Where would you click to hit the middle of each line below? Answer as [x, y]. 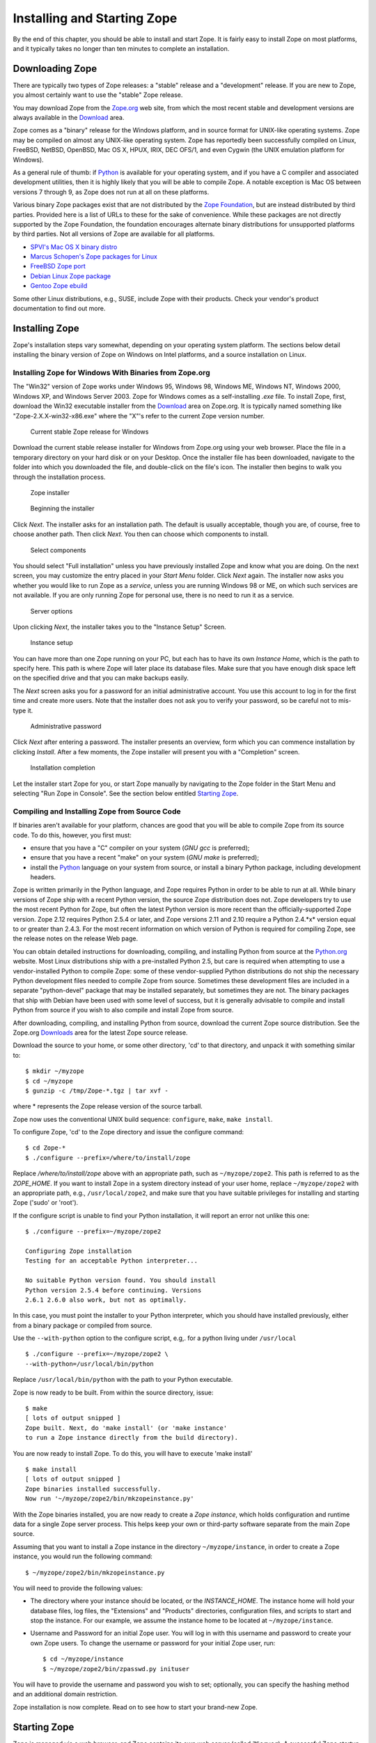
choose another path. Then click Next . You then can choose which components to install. [141, 534]
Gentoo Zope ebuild [59, 286]
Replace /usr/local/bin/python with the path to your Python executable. [123, 1380]
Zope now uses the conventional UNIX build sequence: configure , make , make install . [143, 1119]
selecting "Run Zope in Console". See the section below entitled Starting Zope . [126, 793]
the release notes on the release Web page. [76, 938]
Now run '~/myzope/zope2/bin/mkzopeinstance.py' [110, 1499]
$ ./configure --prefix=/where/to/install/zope [108, 1158]
